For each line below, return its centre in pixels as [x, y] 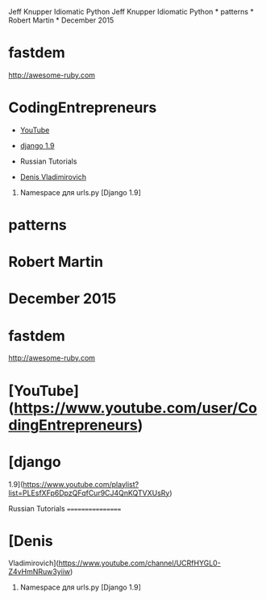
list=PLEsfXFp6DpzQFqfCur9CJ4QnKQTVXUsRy [89, 493]
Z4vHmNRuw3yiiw [39, 572]
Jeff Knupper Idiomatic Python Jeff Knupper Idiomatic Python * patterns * [131, 12]
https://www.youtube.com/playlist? [81, 484]
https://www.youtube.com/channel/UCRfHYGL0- [140, 563]
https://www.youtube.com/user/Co [136, 408]
